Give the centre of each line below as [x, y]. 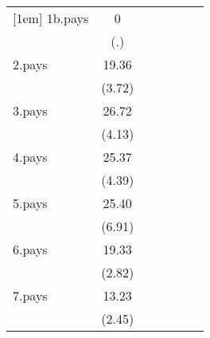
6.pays [30, 249]
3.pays [30, 110]
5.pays [30, 203]
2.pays [30, 64]
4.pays [30, 157]
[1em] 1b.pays [51, 18]
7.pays [30, 295]
